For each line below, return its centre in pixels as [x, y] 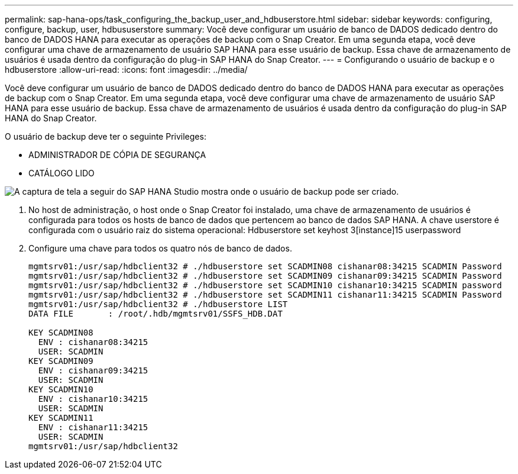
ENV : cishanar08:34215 [93, 342]
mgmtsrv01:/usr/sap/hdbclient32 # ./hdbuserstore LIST [158, 304]
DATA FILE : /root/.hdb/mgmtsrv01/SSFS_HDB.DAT [156, 314]
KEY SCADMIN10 [61, 389]
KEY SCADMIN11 [61, 418]
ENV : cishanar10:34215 [93, 399]
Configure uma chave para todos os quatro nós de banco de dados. [160, 248]
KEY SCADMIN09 [61, 361]
